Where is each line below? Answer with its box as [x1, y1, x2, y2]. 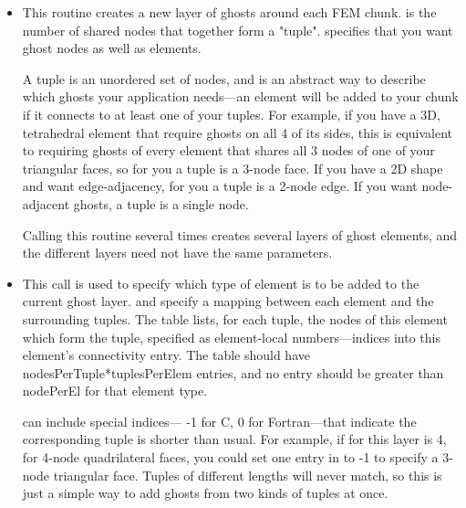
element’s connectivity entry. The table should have [22, 345, 310, 365]
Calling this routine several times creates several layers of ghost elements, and [22, 225, 458, 244]
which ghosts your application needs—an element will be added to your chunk [22, 87, 459, 106]
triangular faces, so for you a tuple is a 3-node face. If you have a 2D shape [22, 158, 443, 177]
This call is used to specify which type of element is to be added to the [22, 273, 419, 292]
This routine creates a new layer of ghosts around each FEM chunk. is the [22, 3, 437, 21]
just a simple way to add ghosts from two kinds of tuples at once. [22, 483, 388, 503]
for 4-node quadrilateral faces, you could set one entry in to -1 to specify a [22, 448, 439, 467]
